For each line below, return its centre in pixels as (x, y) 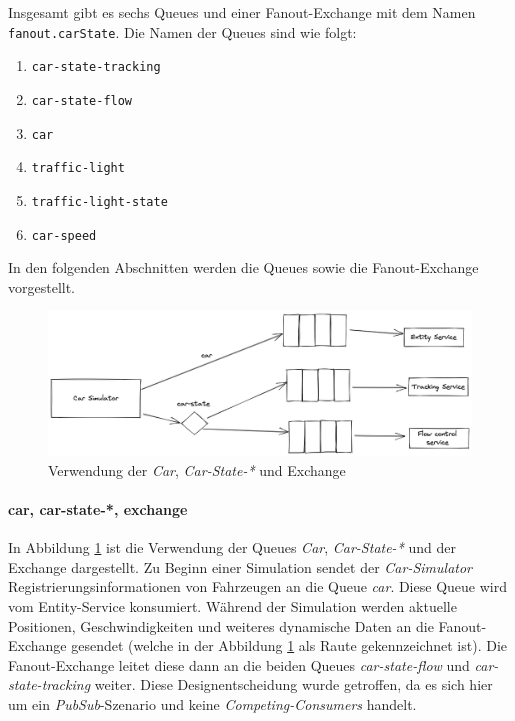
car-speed (64, 235)
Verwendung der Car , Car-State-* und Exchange (197, 469)
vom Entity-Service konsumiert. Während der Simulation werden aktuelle (232, 606)
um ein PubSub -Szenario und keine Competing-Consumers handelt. (212, 704)
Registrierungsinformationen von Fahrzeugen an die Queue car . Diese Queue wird (257, 586)
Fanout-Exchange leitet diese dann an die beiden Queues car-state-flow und (239, 664)
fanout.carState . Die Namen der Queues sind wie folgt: (182, 31)
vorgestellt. (42, 286)
